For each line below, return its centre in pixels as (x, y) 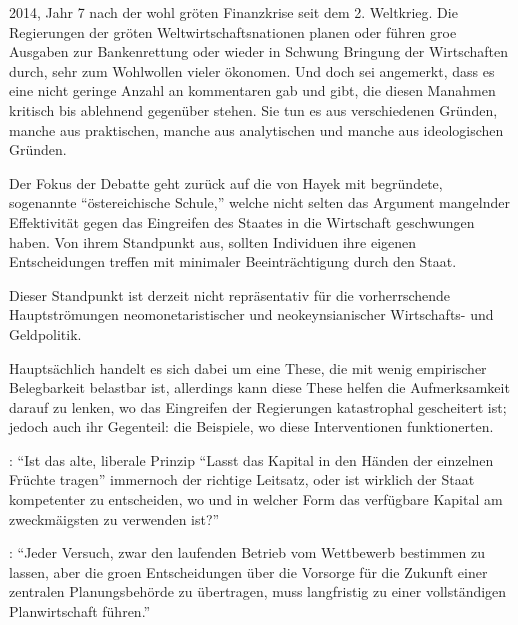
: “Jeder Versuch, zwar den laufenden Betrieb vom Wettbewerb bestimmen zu (247, 552)
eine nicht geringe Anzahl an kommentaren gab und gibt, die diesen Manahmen (252, 90)
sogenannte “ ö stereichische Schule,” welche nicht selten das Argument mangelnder (259, 202)
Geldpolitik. (45, 333)
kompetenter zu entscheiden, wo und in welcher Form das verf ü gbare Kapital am (256, 499)
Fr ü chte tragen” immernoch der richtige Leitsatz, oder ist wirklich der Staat (242, 479)
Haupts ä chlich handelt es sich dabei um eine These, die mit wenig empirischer (248, 367)
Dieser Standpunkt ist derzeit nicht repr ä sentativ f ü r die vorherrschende (230, 294)
